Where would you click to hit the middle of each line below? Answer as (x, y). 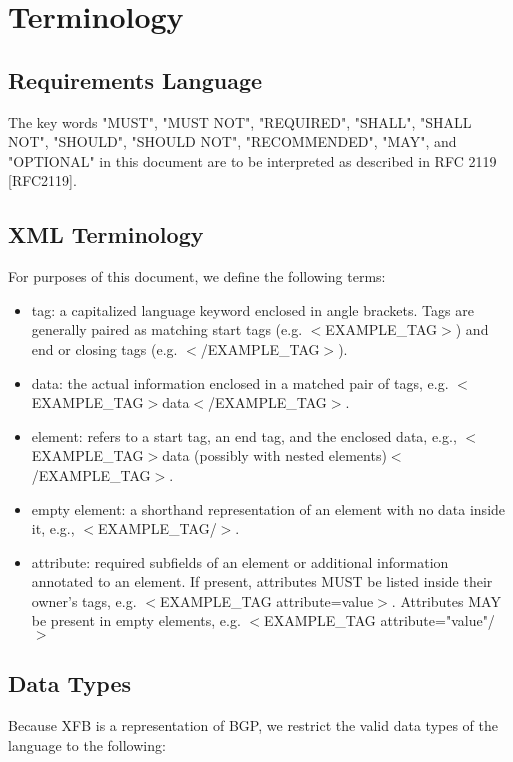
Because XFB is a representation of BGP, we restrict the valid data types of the (253, 725)
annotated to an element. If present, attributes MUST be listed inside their (262, 581)
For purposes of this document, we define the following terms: (197, 276)
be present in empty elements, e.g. (136, 620)
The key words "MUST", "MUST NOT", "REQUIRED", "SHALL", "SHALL (240, 121)
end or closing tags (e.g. (104, 348)
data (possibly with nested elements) (274, 455)
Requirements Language (135, 79)
